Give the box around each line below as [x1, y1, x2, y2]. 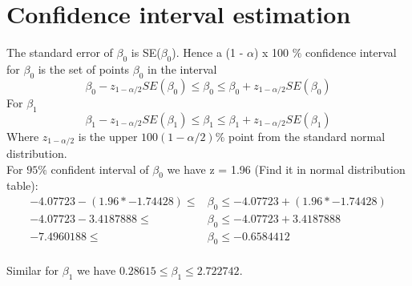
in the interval [147, 60, 217, 77]
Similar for [6, 262, 59, 279]
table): [6, 177, 38, 194]
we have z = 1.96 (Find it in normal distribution [167, 160, 406, 177]
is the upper [78, 127, 138, 144]
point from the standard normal [228, 127, 386, 144]
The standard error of [6, 44, 113, 61]
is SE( [131, 44, 161, 61]
